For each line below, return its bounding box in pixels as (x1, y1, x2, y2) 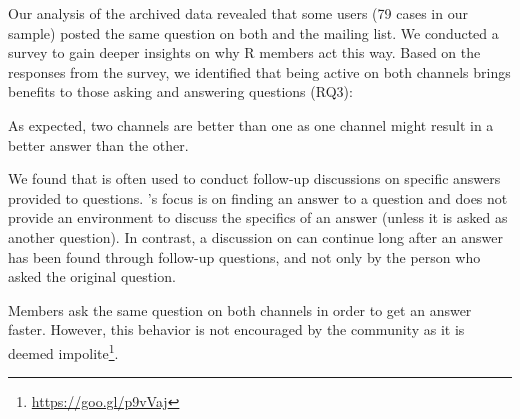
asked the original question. (8, 266, 176, 287)
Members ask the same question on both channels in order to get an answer (8, 299, 472, 320)
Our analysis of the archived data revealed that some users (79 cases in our (8, 3, 468, 23)
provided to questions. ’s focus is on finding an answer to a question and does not (8, 187, 508, 208)
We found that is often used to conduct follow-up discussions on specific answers (8, 168, 501, 189)
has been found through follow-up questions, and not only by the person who (8, 246, 481, 267)
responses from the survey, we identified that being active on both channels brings (8, 61, 511, 82)
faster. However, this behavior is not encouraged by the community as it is (8, 319, 465, 340)
